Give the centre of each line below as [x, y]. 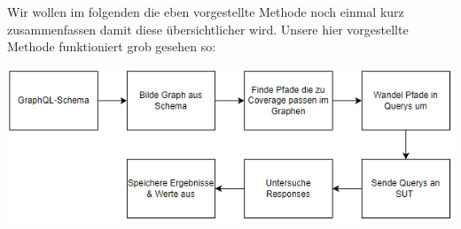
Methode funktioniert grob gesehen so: [112, 46]
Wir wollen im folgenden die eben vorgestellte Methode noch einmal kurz [206, 11]
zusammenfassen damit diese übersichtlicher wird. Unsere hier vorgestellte [208, 29]
